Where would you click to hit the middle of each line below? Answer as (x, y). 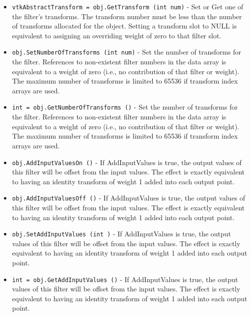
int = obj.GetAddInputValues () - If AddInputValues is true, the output (125, 279)
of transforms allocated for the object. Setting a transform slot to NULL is (124, 26)
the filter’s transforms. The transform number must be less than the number (127, 16)
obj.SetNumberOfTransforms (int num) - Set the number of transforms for (127, 52)
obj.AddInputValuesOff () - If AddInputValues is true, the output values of (129, 198)
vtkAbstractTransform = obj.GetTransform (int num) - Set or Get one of (128, 6)
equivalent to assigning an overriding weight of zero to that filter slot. (117, 35)
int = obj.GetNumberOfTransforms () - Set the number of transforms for (125, 107)
